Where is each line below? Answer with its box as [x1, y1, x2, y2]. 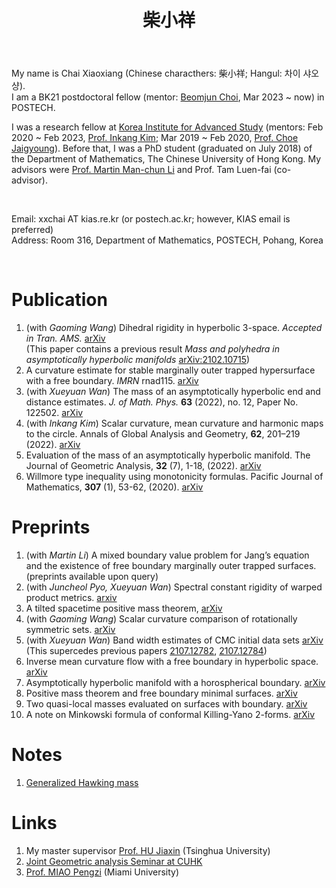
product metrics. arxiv [25, 592, 118, 604]
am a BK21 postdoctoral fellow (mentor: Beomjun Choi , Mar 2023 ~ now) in [15, 91, 325, 103]
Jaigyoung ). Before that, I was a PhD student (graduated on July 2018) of [11, 142, 313, 155]
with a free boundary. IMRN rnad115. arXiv [25, 375, 199, 387]
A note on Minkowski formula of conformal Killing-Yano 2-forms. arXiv [25, 709, 316, 721]
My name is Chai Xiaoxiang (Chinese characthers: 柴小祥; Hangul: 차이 [11, 67, 301, 80]
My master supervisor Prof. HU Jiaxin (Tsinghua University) [25, 844, 271, 856]
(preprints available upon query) [25, 571, 159, 583]
